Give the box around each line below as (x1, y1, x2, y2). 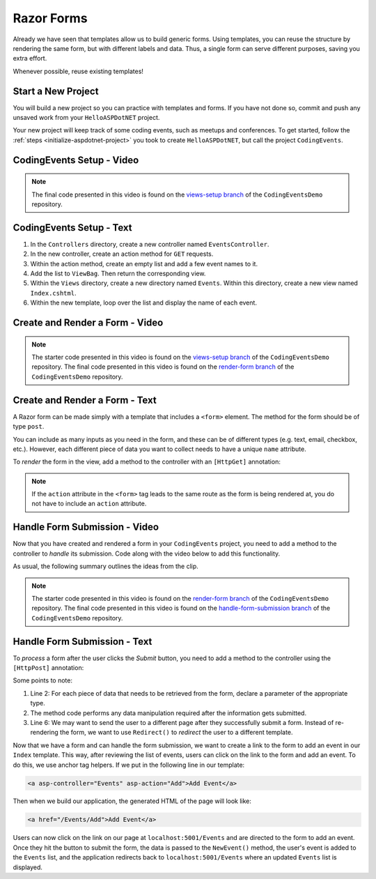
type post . (13, 422, 45, 431)
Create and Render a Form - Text (13, 394, 157, 406)
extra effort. (13, 54, 47, 63)
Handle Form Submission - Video (13, 521, 159, 533)
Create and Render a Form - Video (13, 317, 164, 329)
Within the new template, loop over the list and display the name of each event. (30, 298, 258, 307)
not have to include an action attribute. (31, 499, 147, 508)
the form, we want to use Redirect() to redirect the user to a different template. (59, 728, 293, 737)
